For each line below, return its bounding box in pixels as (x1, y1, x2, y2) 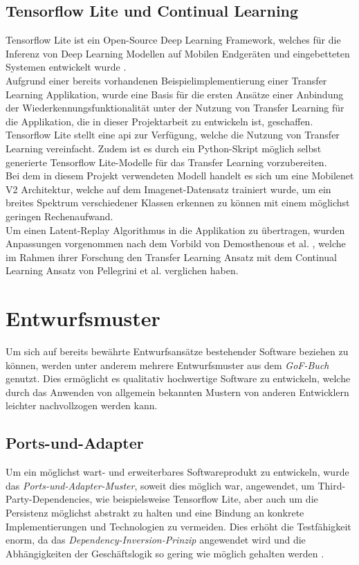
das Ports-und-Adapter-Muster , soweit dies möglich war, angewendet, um (6, 478, 315, 492)
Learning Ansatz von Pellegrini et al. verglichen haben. (6, 263, 239, 278)
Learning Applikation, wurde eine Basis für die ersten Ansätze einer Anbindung (6, 87, 344, 101)
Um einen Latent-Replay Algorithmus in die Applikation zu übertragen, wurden (6, 222, 345, 237)
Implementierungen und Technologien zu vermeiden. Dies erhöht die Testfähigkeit (6, 519, 351, 533)
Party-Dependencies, (6, 492, 93, 506)
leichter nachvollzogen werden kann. (6, 398, 158, 413)
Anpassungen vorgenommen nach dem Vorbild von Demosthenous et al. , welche (6, 236, 346, 251)
